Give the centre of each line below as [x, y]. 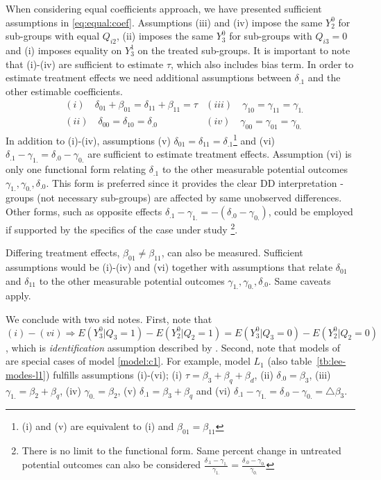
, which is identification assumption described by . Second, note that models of [173, 347]
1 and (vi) [254, 139]
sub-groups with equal [53, 36]
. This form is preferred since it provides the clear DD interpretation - [195, 182]
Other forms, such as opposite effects [84, 212]
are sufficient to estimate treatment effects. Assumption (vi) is [220, 154]
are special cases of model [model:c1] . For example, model [128, 361]
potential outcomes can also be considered [111, 464]
